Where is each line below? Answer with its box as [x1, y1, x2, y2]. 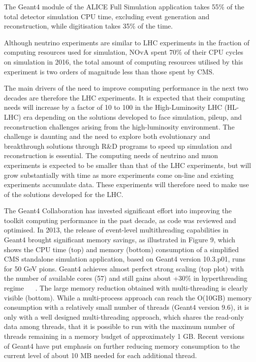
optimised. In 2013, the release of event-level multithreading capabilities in [4, 225, 229, 235]
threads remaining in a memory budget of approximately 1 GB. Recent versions [4, 331, 245, 341]
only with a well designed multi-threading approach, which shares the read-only [4, 311, 244, 322]
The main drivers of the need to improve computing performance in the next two [4, 83, 249, 93]
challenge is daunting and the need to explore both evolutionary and [4, 131, 211, 141]
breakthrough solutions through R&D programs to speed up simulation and [4, 140, 232, 151]
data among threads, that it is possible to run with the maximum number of [4, 321, 235, 331]
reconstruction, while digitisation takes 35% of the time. [4, 21, 173, 31]
